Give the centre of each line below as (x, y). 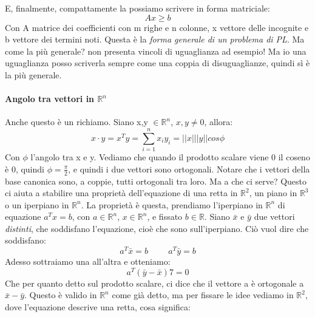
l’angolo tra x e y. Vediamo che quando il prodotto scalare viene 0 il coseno (170, 157)
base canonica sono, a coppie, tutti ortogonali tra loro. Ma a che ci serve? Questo (156, 181)
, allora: (218, 122)
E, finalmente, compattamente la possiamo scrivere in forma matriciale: (137, 8)
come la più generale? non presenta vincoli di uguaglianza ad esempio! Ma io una (156, 51)
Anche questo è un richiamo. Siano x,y (76, 122)
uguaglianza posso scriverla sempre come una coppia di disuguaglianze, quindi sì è (157, 63)
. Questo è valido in (61, 295)
